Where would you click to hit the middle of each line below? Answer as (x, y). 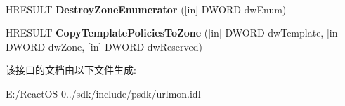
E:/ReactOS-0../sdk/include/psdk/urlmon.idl (103, 93)
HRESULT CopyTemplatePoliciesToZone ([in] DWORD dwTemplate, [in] (173, 33)
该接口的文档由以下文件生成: (71, 70)
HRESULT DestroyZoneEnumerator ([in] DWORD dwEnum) (146, 9)
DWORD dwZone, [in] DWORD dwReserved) (104, 46)
